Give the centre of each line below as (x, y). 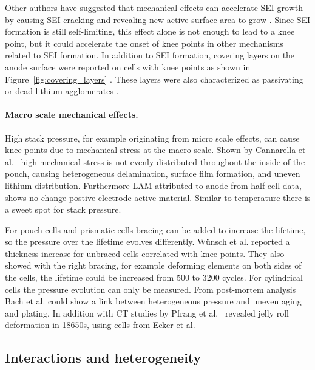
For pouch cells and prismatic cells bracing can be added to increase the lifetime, (155, 229)
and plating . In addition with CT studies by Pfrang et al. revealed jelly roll (147, 313)
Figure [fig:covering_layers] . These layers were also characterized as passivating (154, 79)
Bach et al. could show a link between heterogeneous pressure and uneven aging (153, 301)
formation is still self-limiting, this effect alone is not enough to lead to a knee (150, 31)
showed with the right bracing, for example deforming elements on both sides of (153, 265)
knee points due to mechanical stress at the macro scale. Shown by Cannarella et (155, 150)
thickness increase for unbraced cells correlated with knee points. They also (145, 253)
